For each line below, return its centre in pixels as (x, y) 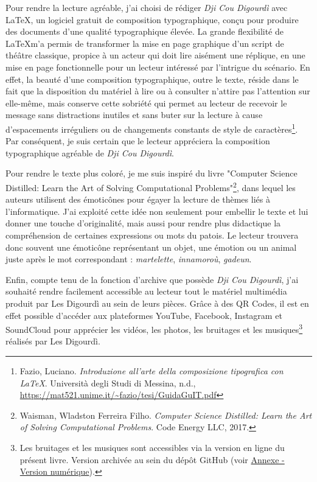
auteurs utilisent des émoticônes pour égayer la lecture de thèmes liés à (138, 199)
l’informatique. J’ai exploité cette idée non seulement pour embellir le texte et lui (157, 211)
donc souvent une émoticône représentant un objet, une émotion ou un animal (151, 247)
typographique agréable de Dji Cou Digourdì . (90, 152)
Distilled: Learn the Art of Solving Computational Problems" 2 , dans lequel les (151, 186)
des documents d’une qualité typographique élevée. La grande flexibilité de (145, 31)
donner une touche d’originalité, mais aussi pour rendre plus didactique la (143, 223)
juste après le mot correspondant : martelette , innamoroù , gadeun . (129, 259)
